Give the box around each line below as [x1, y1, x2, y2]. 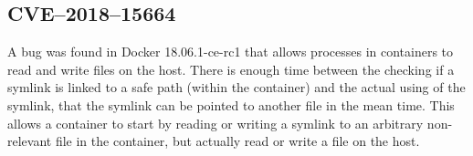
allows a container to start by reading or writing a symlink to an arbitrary [7, 113, 424, 132]
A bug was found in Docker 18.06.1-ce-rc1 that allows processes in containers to [7, 42, 454, 61]
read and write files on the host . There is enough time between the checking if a [7, 59, 455, 78]
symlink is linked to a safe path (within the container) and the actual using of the [7, 78, 466, 97]
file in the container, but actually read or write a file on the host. [55, 131, 420, 151]
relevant [7, 131, 52, 151]
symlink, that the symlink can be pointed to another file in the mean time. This [7, 95, 455, 114]
